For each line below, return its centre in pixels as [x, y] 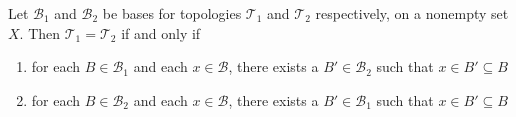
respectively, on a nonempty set [412, 13]
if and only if [161, 32]
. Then [40, 32]
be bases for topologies [172, 13]
